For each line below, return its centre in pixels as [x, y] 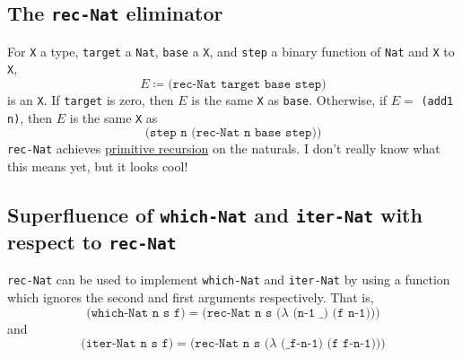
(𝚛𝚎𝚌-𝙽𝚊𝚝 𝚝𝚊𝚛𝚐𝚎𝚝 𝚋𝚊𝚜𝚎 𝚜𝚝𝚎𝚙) [247, 85]
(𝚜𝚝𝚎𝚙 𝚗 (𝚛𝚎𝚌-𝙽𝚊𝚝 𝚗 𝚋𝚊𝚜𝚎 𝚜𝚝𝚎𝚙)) [233, 133]
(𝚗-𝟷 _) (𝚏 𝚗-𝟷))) [336, 313]
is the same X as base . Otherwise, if [289, 100]
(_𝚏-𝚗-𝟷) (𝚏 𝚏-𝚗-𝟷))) [333, 344]
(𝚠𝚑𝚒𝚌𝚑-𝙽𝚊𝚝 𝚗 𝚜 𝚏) [136, 313]
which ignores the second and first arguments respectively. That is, [191, 297]
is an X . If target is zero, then [91, 100]
